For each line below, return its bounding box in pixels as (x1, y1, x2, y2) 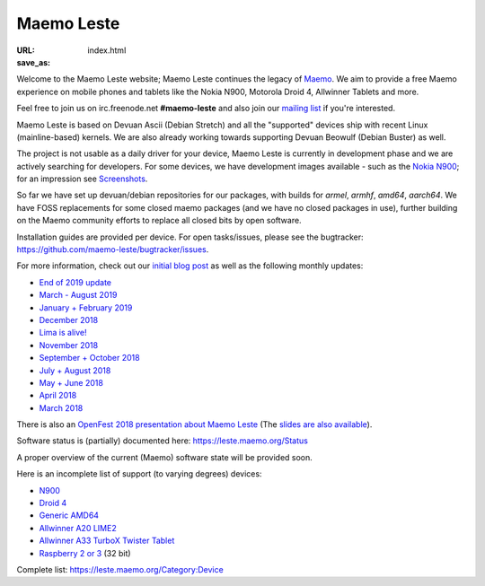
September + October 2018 (39, 353, 140, 363)
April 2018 (39, 390, 77, 401)
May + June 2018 (39, 377, 103, 388)
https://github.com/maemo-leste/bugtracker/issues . (16, 244, 209, 255)
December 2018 (39, 314, 99, 325)
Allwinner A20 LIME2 (39, 522, 117, 533)
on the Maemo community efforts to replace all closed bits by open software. (16, 215, 302, 226)
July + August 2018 (39, 364, 111, 376)
